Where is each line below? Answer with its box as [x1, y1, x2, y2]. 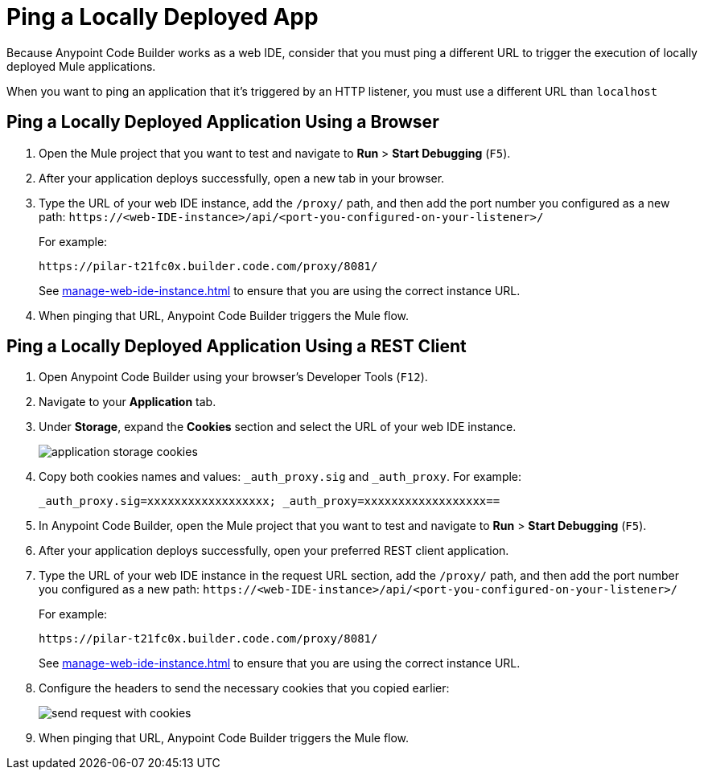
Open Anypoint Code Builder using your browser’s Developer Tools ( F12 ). [39, 370, 428, 384]
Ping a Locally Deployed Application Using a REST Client [6, 336, 467, 357]
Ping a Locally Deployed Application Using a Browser [6, 112, 439, 133]
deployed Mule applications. [6, 59, 156, 73]
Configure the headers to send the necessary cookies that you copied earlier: [39, 681, 450, 696]
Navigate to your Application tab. [39, 395, 216, 409]
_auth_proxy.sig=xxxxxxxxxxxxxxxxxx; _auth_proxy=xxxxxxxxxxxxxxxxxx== [39, 495, 500, 508]
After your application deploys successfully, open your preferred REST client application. [39, 544, 509, 558]
